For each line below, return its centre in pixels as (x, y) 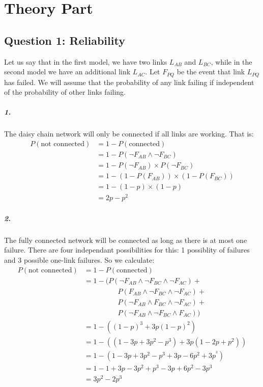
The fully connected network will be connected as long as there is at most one (126, 240)
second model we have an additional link (67, 72)
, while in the (231, 61)
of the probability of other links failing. (65, 92)
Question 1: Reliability (65, 40)
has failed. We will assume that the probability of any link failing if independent (129, 82)
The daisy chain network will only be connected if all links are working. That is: (129, 134)
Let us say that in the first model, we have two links (86, 61)
